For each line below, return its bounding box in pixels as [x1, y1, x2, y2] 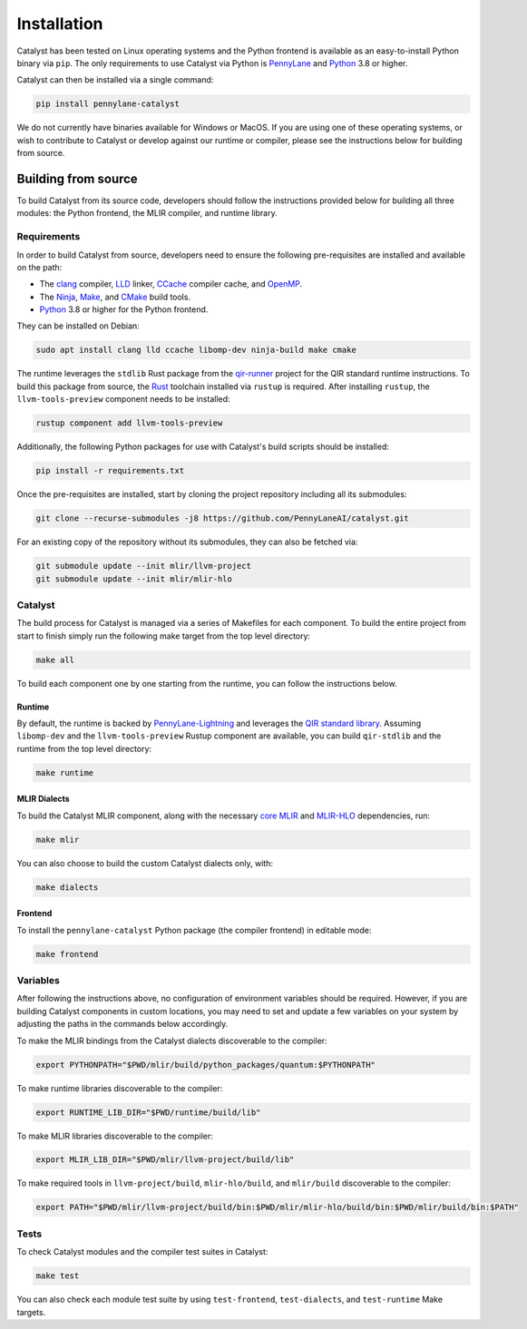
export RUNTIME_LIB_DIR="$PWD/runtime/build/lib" [35, 1107, 261, 1118]
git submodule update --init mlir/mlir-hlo [35, 573, 233, 584]
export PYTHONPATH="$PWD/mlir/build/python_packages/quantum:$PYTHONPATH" [35, 1060, 376, 1070]
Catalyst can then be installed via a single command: [16, 74, 214, 85]
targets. [16, 1306, 46, 1317]
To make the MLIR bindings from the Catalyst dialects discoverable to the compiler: [16, 1035, 327, 1046]
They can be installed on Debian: [16, 320, 140, 331]
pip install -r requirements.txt [35, 465, 185, 476]
